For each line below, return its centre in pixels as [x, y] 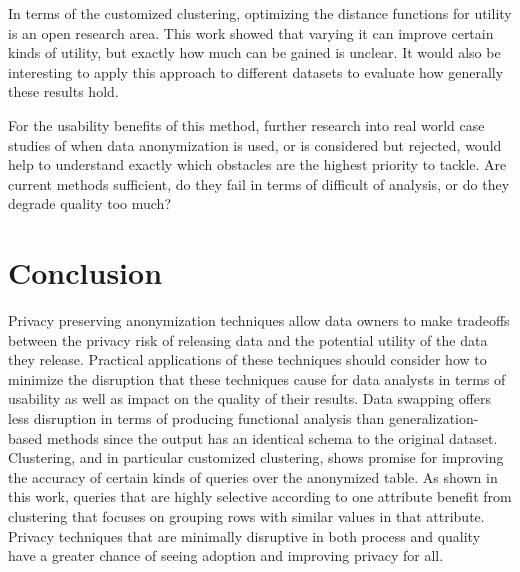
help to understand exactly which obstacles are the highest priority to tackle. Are [257, 164]
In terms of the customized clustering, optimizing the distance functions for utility [260, 13]
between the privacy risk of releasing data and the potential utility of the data [248, 339]
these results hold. [63, 91]
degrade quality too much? [89, 203]
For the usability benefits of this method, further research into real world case [246, 124]
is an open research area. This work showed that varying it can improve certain [251, 32]
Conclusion [85, 272]
